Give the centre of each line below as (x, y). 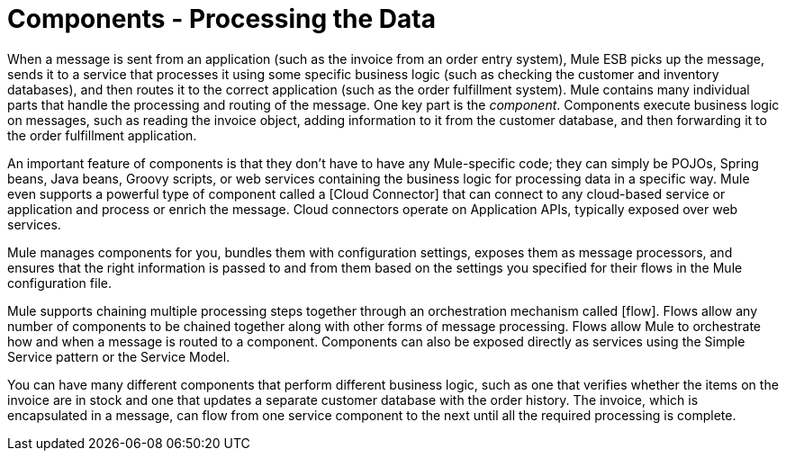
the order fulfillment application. (102, 135)
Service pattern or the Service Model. (119, 356)
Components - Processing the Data (221, 19)
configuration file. (59, 283)
